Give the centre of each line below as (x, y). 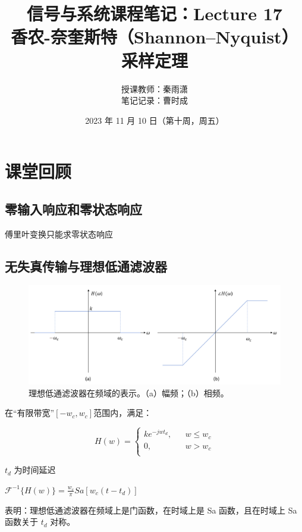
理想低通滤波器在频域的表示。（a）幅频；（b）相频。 (129, 392)
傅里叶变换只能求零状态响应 (59, 234)
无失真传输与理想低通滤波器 (86, 266)
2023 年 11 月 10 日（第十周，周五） (155, 120)
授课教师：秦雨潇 (155, 88)
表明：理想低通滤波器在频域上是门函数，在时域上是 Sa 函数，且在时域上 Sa (151, 510)
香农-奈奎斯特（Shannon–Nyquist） (155, 37)
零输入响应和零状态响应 (73, 209)
